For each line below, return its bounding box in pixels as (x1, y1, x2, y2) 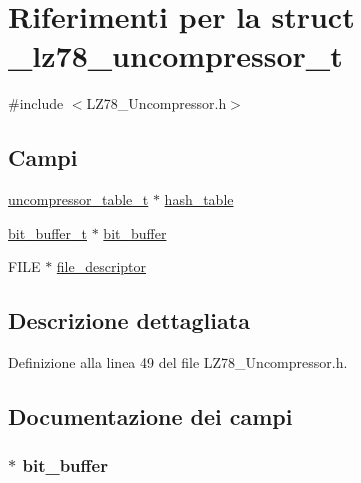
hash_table (164, 189, 234, 210)
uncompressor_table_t (8, 189, 149, 210)
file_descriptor (56, 256, 147, 277)
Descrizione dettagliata (8, 305, 250, 336)
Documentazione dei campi (8, 401, 293, 432)
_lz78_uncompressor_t (8, 35, 343, 76)
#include (8, 93, 64, 114)
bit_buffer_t (8, 222, 88, 243)
